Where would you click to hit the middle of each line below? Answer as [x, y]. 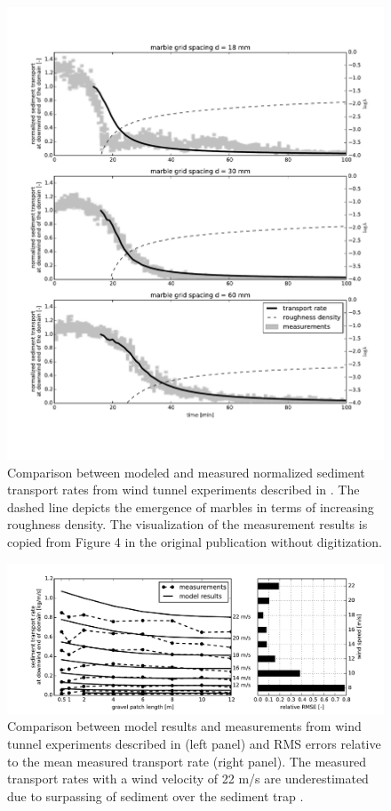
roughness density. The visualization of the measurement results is [188, 524]
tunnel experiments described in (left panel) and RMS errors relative [194, 744]
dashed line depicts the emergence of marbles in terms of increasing [191, 506]
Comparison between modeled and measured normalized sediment [186, 472]
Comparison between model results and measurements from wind [184, 726]
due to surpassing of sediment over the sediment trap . [156, 795]
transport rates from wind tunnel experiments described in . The [184, 490]
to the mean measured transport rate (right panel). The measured [187, 761]
